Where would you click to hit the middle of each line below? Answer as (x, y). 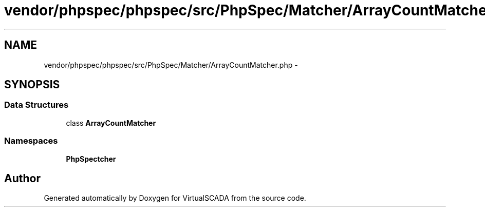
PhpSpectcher (91, 159)
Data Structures (36, 105)
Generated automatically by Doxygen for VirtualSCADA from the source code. (175, 198)
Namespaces (31, 141)
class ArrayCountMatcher (111, 123)
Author (22, 178)
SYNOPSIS (32, 85)
